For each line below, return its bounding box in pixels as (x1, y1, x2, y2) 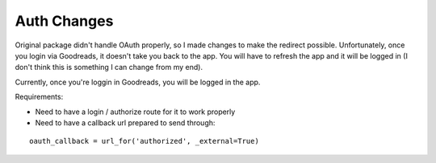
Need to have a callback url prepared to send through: (35, 117, 216, 128)
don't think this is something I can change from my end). (15, 63, 203, 72)
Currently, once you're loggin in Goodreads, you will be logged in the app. (15, 77, 261, 87)
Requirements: (15, 92, 64, 102)
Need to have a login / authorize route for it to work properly (35, 107, 236, 116)
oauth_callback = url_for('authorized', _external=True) (29, 137, 260, 146)
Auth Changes (15, 12, 114, 30)
